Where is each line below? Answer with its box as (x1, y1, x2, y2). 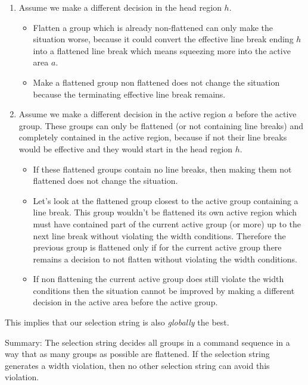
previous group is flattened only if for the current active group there (33, 241, 282, 253)
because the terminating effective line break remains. (33, 87, 226, 100)
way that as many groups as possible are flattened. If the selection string (5, 348, 270, 360)
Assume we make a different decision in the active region (18, 108, 226, 120)
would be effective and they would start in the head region (18, 142, 233, 155)
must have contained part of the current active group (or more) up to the (33, 217, 301, 230)
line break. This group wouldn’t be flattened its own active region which (33, 206, 297, 218)
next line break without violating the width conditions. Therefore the (33, 229, 286, 242)
